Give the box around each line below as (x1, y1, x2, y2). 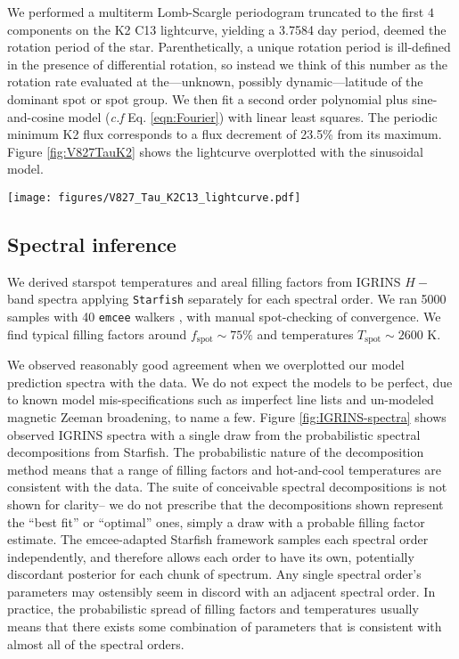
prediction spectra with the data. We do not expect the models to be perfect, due (7, 372, 453, 391)
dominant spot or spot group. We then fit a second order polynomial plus (7, 89, 408, 108)
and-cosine (7, 107, 64, 126)
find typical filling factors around (7, 324, 187, 343)
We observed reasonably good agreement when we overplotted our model (7, 355, 405, 374)
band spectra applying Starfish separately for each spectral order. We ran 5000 (7, 289, 447, 308)
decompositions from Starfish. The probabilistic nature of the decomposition (7, 443, 424, 461)
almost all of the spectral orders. (7, 634, 184, 653)
